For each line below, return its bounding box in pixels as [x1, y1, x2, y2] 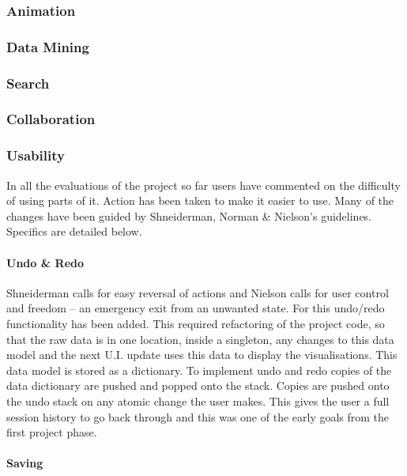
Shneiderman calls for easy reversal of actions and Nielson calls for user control [6, 284, 389, 300]
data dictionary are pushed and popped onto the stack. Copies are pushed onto [6, 377, 390, 394]
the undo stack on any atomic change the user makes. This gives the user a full [6, 392, 390, 409]
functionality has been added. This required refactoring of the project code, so [6, 315, 385, 331]
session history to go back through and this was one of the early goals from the [6, 408, 390, 425]
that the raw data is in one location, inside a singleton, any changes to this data [6, 331, 394, 347]
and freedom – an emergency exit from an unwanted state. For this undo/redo [6, 300, 385, 316]
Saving [6, 455, 43, 471]
